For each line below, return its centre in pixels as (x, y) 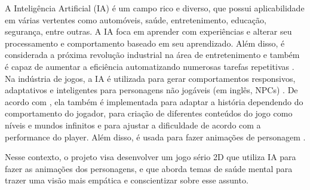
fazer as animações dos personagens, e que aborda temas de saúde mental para (149, 168)
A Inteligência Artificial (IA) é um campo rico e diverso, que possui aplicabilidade (155, 8)
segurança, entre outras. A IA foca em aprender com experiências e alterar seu (148, 31)
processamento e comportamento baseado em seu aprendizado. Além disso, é (145, 43)
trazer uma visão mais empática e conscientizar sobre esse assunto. (127, 180)
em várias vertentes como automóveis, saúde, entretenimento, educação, (136, 19)
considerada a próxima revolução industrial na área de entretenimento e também (152, 55)
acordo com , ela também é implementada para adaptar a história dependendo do (154, 101)
